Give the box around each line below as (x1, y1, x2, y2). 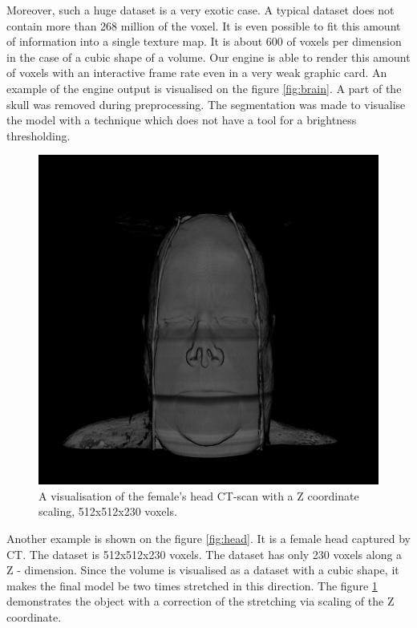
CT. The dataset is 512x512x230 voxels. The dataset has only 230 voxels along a (6, 545, 403, 562)
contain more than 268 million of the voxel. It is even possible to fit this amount (6, 17, 401, 34)
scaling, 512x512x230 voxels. (38, 503, 177, 520)
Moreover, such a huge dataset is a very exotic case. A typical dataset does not (6, 2, 395, 18)
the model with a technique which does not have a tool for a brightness (6, 111, 357, 128)
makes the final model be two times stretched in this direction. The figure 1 (6, 577, 378, 594)
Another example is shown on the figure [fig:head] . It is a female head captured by (6, 529, 411, 546)
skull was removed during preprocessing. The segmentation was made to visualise (6, 95, 406, 112)
